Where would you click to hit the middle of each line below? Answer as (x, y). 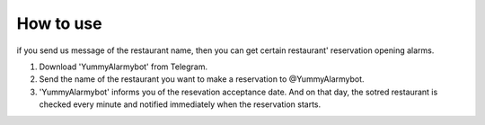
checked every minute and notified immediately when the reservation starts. (180, 104)
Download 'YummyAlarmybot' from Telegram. (123, 67)
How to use (59, 23)
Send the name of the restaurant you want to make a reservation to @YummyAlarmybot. (202, 79)
